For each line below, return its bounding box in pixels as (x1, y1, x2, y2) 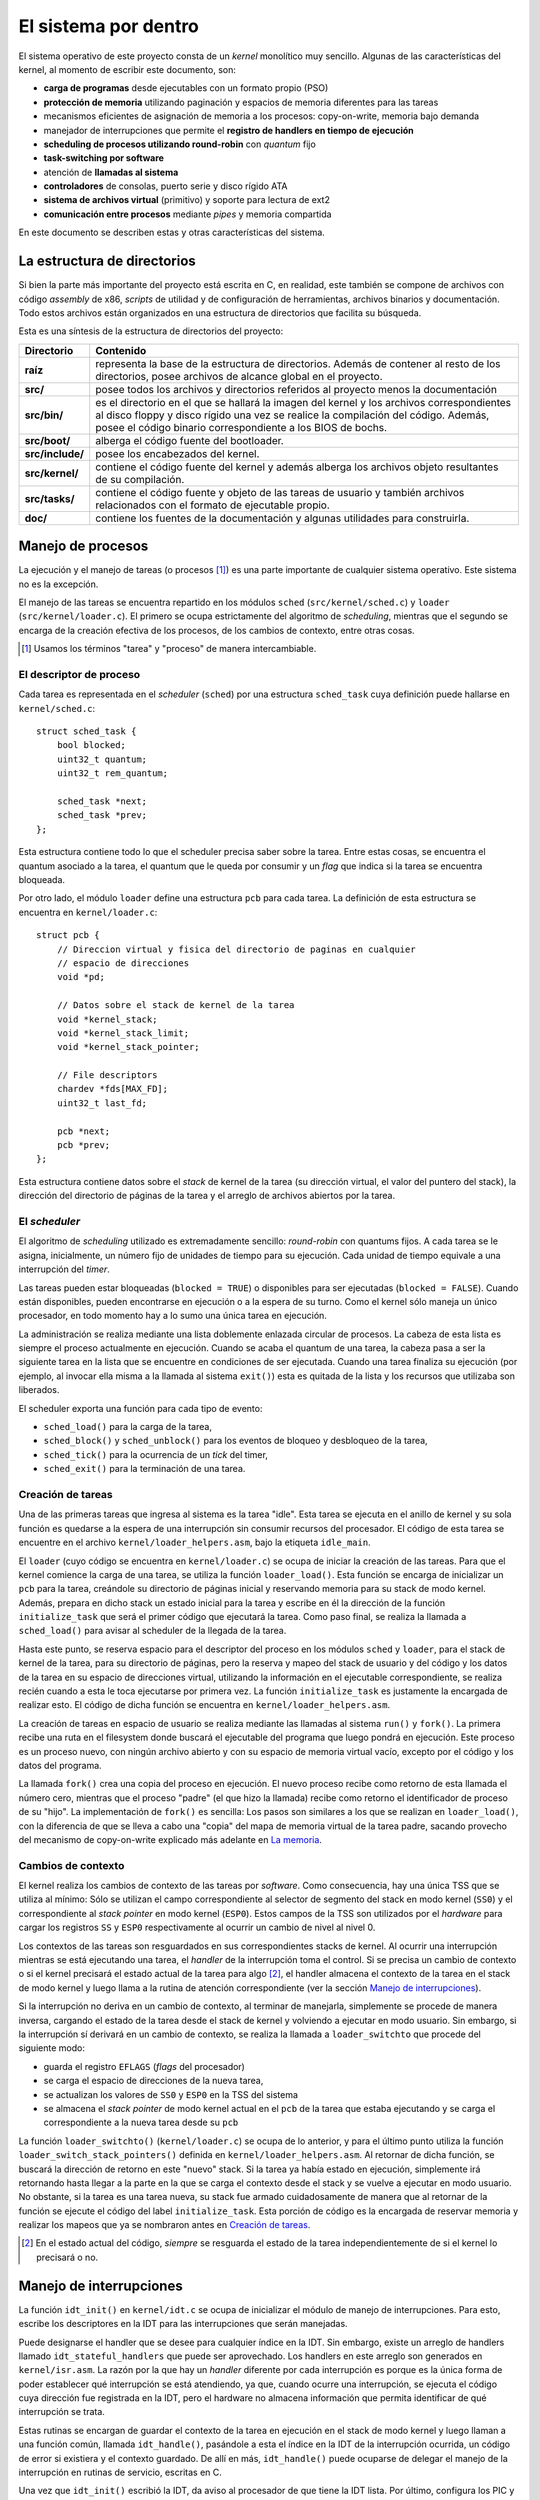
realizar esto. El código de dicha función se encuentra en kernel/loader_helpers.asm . (18, 1699, 391, 1711)
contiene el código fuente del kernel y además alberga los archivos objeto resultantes (95, 460, 499, 474)
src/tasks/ (24, 491, 75, 505)
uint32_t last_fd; (56, 1097, 148, 1109)
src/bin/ (24, 408, 64, 422)
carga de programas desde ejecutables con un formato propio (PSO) (43, 82, 329, 94)
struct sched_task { (36, 726, 137, 737)
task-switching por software (43, 152, 165, 164)
